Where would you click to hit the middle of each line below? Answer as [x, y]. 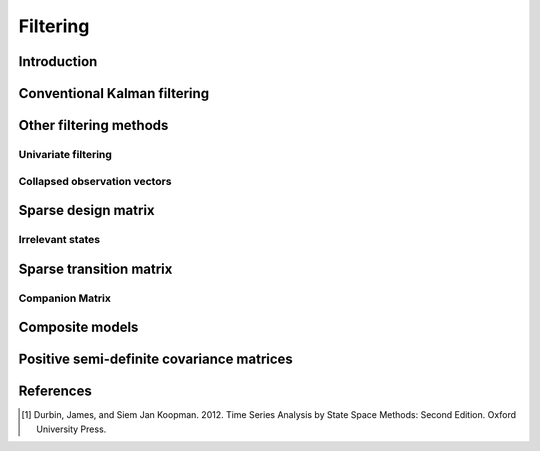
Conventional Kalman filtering [114, 93]
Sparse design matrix [86, 210]
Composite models [78, 327]
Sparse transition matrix [95, 268]
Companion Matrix [65, 298]
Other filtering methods [93, 125]
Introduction [58, 61]
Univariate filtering [65, 154]
